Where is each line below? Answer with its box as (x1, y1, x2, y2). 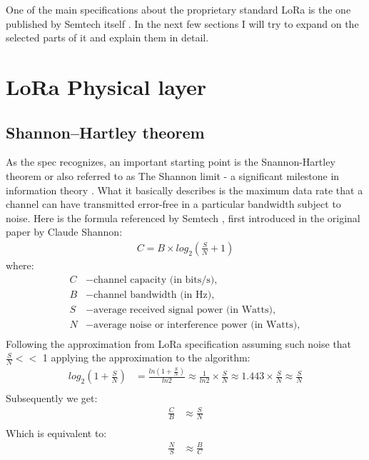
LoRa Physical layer (6, 71, 207, 101)
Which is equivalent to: (6, 425, 107, 440)
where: (6, 257, 34, 272)
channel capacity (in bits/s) (93, 274, 215, 285)
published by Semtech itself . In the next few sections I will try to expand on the (6, 16, 359, 31)
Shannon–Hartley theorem (6, 121, 205, 143)
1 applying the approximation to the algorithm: (42, 350, 251, 365)
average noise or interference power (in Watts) (93, 319, 298, 330)
